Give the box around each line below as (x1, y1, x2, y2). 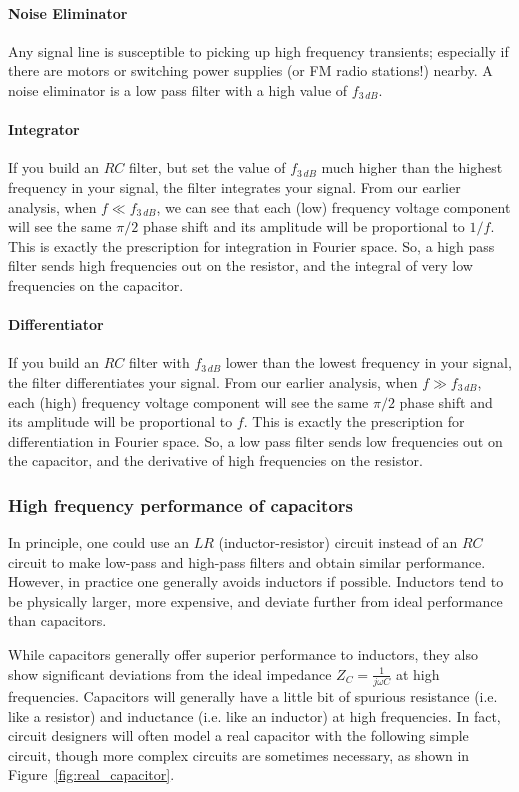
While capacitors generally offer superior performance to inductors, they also (8, 644, 479, 665)
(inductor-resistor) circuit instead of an (218, 532, 458, 553)
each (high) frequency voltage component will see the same (8, 391, 369, 412)
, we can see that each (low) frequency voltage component (156, 196, 511, 217)
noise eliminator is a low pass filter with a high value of (8, 79, 348, 100)
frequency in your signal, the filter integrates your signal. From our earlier (8, 176, 461, 197)
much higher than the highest (321, 157, 503, 178)
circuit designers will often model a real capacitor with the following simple (8, 725, 469, 746)
